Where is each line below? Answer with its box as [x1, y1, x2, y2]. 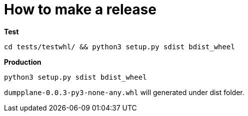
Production [4, 57, 42, 66]
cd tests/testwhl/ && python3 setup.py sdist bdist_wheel [4, 42, 235, 51]
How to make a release [4, 1, 157, 18]
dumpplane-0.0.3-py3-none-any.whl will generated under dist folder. [4, 88, 245, 97]
